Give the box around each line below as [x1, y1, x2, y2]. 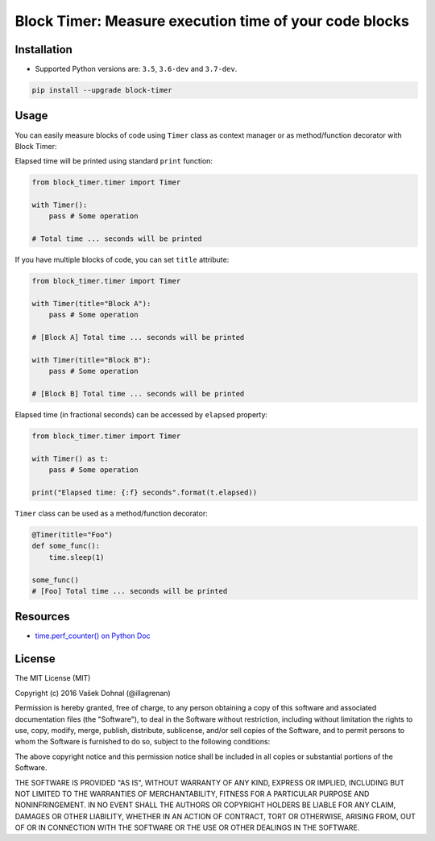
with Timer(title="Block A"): [31, 299, 151, 309]
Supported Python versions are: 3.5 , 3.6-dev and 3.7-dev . [35, 64, 238, 74]
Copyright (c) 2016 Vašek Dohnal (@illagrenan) [14, 688, 171, 698]
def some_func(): [31, 541, 101, 551]
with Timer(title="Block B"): [31, 355, 151, 364]
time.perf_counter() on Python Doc [35, 631, 151, 640]
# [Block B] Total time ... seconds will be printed [31, 389, 245, 399]
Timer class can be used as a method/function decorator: [14, 508, 209, 519]
